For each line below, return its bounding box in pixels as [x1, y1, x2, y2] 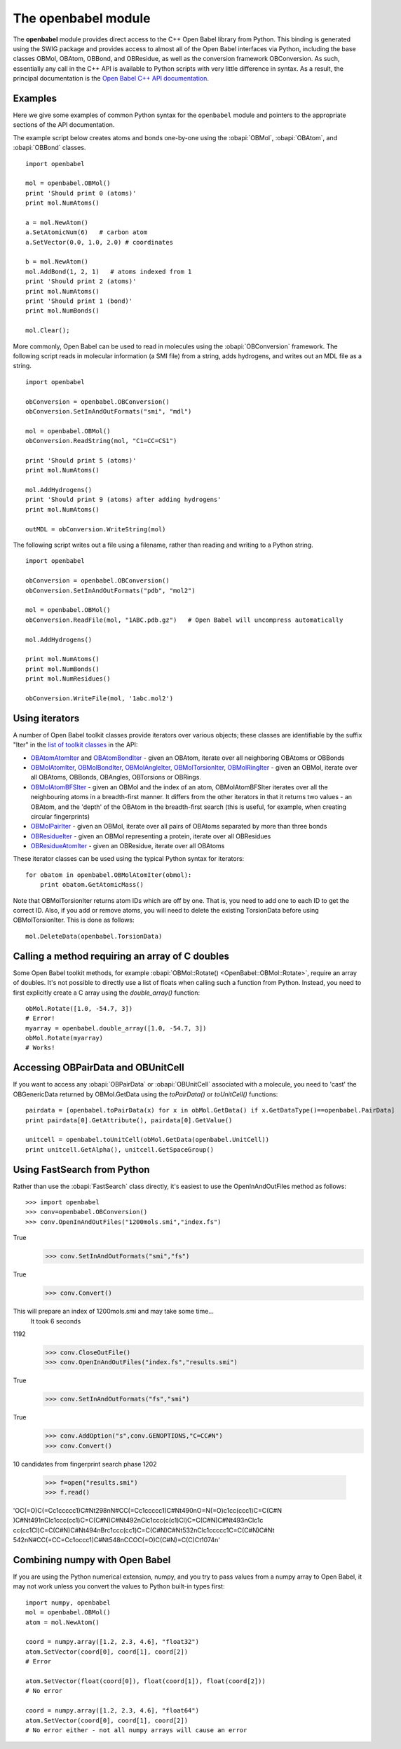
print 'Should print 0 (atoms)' [25, 189, 137, 197]
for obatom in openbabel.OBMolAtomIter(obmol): [25, 871, 192, 879]
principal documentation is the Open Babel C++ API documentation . [13, 74, 210, 83]
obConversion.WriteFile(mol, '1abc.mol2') [25, 694, 174, 702]
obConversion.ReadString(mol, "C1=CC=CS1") [25, 437, 177, 445]
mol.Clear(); [25, 327, 70, 334]
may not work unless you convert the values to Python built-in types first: [13, 1582, 225, 1591]
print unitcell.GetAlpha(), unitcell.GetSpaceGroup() [25, 1145, 214, 1153]
